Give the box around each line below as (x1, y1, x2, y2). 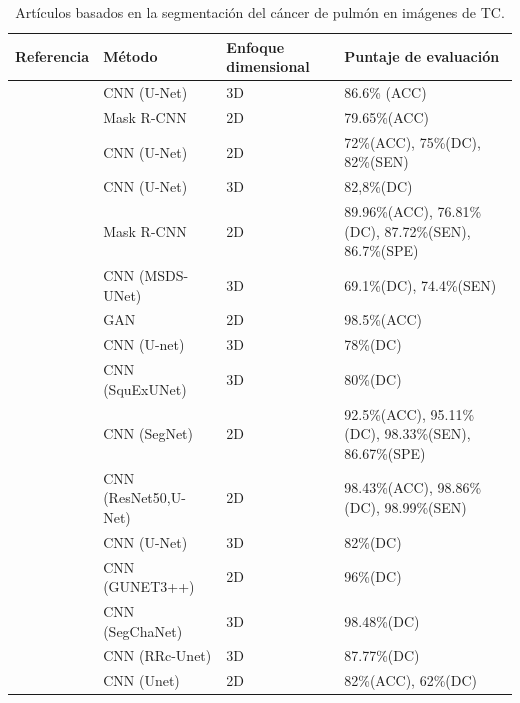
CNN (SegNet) (103, 423, 193, 444)
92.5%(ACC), (344, 403, 426, 424)
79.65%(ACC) (344, 106, 430, 127)
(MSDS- (138, 265, 189, 286)
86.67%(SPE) (344, 442, 426, 463)
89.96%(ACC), (344, 201, 433, 221)
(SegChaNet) (103, 620, 183, 641)
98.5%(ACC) (344, 309, 423, 330)
